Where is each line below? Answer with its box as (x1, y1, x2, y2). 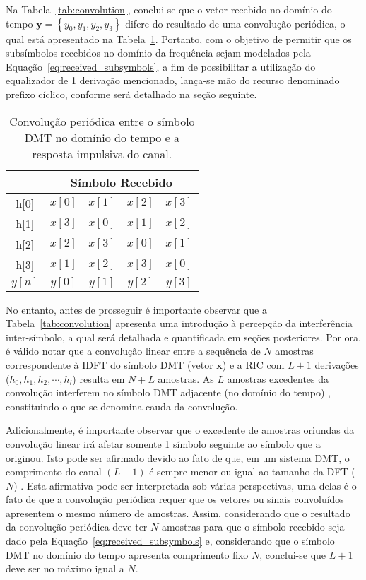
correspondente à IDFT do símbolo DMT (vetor (6, 357, 213, 372)
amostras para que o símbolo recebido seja (161, 519, 345, 534)
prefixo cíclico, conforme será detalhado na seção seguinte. (6, 86, 257, 101)
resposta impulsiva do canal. (32, 145, 172, 162)
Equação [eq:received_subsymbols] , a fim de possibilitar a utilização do (6, 59, 316, 73)
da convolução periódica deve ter (6, 519, 148, 534)
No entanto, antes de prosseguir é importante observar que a (6, 302, 267, 316)
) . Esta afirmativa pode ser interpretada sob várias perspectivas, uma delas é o (13, 478, 357, 492)
